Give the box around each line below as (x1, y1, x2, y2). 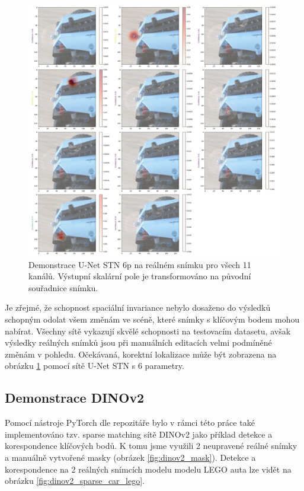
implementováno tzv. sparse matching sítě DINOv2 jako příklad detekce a (5, 428, 273, 440)
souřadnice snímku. (28, 281, 98, 294)
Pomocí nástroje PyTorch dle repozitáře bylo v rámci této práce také (5, 416, 255, 429)
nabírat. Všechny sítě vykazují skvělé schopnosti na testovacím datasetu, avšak (5, 324, 291, 337)
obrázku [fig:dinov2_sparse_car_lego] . (5, 474, 145, 487)
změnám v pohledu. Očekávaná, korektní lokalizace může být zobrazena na (5, 347, 277, 360)
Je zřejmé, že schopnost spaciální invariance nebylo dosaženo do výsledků (5, 301, 271, 314)
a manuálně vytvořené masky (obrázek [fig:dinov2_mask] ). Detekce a (5, 451, 256, 463)
